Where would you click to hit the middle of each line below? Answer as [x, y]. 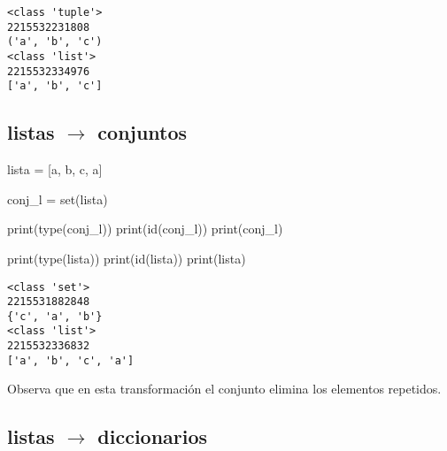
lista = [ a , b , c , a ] [55, 169]
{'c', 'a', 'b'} [55, 316]
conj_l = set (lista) [58, 199]
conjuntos [143, 132]
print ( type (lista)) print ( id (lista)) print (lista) [127, 258]
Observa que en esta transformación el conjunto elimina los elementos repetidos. [224, 389]
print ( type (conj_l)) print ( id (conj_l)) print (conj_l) [145, 229]
